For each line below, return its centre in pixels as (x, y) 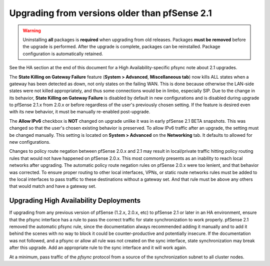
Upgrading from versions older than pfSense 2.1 (110, 13)
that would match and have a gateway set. (53, 186)
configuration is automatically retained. (63, 54)
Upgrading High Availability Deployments (75, 201)
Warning (32, 31)
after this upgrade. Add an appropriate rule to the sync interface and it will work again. (98, 247)
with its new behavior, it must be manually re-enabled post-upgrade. (80, 112)
